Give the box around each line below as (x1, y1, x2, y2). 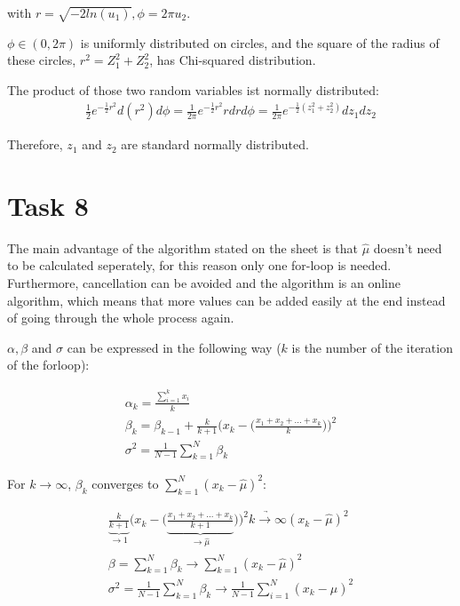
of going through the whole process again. (7, 308, 234, 327)
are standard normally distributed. (121, 135, 309, 154)
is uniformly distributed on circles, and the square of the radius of (80, 33, 440, 52)
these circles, (7, 51, 76, 69)
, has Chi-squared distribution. (149, 51, 316, 69)
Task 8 (7, 187, 89, 223)
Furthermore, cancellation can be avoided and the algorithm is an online (7, 273, 401, 291)
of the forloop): (7, 355, 90, 374)
